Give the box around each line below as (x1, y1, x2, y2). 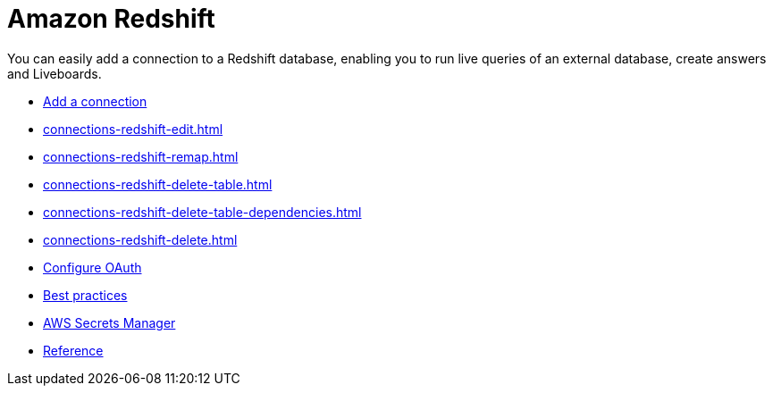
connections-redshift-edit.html (43, 121, 223, 137)
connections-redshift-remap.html (43, 148, 239, 164)
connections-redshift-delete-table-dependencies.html (43, 204, 362, 220)
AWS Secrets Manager (43, 314, 176, 330)
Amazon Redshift (7, 4, 215, 34)
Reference (43, 342, 104, 358)
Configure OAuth (43, 259, 142, 275)
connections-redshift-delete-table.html (43, 176, 273, 192)
